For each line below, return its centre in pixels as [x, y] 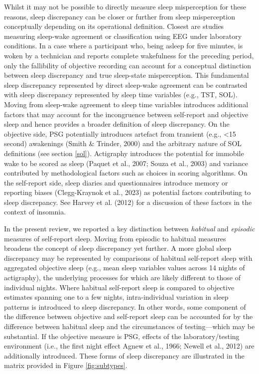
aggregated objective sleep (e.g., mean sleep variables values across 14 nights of [125, 268]
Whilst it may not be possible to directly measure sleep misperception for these [125, 6]
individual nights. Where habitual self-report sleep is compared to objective [119, 287]
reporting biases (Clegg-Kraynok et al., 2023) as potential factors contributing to [128, 192]
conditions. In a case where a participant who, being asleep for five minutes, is [124, 46]
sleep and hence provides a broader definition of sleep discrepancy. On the [117, 124]
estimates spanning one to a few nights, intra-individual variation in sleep [116, 297]
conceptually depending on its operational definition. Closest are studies [114, 26]
